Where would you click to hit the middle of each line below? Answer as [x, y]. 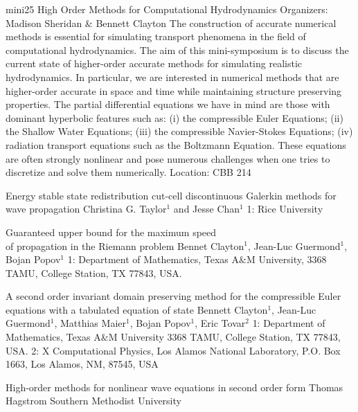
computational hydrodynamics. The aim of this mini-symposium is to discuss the [177, 50]
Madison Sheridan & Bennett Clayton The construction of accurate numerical [171, 23]
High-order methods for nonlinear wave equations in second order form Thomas [174, 387]
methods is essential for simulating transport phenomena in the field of [156, 36]
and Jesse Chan [207, 209]
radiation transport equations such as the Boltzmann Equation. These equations [176, 144]
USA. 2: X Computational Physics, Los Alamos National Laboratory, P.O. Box [173, 350]
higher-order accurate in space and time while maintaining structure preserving [174, 90]
